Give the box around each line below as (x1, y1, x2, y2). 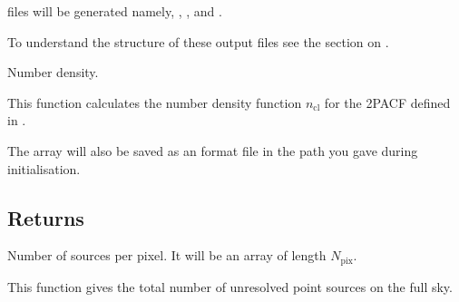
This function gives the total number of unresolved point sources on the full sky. (7, 277, 453, 296)
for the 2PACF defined (324, 93, 451, 112)
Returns (7, 203, 84, 231)
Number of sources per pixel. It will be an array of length (7, 246, 327, 265)
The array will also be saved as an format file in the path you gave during (7, 141, 418, 160)
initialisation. (7, 159, 81, 178)
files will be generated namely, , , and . (7, 2, 222, 20)
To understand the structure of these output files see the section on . (7, 32, 389, 51)
